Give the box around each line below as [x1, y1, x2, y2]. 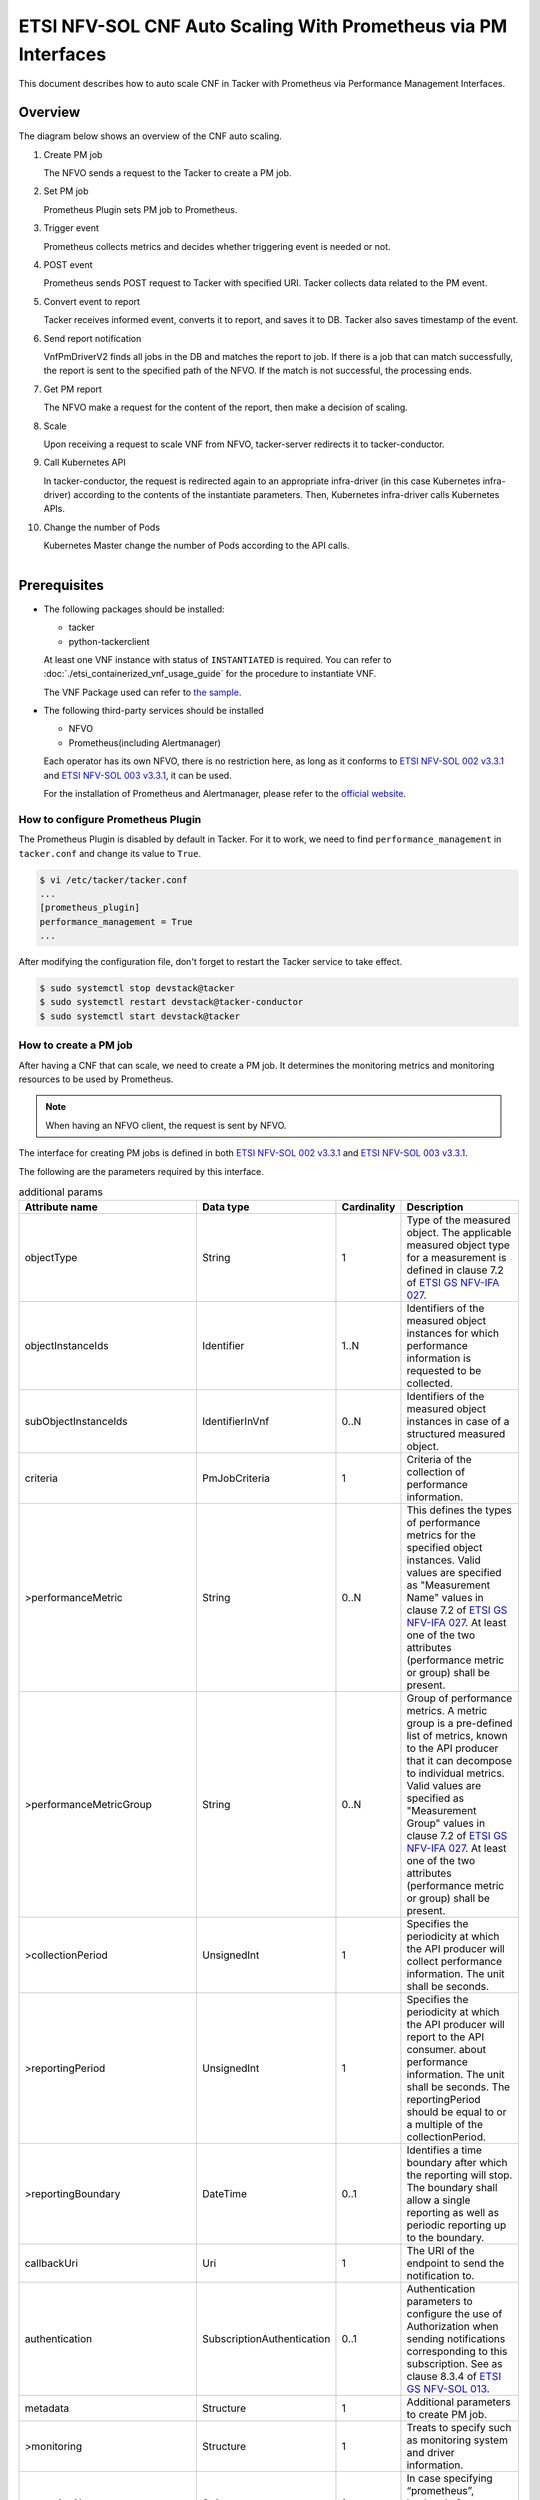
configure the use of [406, 2307, 503, 2321]
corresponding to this [406, 2345, 508, 2359]
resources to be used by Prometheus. [18, 1073, 174, 1085]
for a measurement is [406, 1251, 507, 1265]
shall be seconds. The [406, 2080, 510, 2094]
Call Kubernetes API [43, 456, 126, 469]
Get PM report [43, 383, 102, 395]
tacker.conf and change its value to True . [18, 847, 202, 859]
